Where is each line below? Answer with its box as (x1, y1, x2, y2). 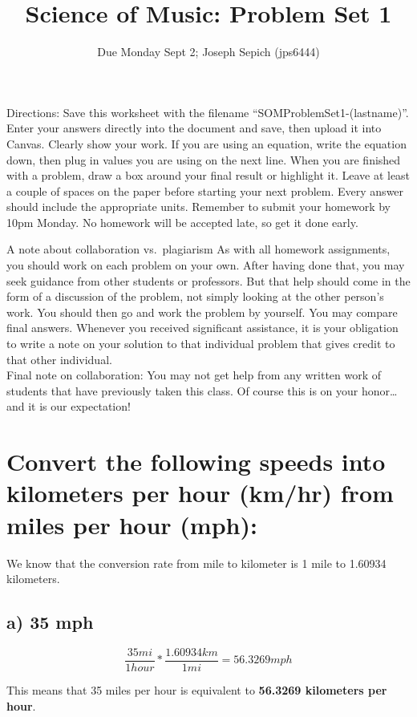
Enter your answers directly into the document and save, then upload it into (6, 119, 382, 136)
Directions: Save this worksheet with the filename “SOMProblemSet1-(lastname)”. (6, 103, 409, 120)
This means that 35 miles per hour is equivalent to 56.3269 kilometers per (6, 681, 387, 698)
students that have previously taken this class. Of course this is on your (6, 382, 358, 399)
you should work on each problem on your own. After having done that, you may (6, 257, 405, 273)
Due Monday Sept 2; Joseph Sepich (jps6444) (97, 43, 320, 60)
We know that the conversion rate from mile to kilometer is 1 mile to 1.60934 (6, 554, 387, 571)
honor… (361, 382, 398, 399)
